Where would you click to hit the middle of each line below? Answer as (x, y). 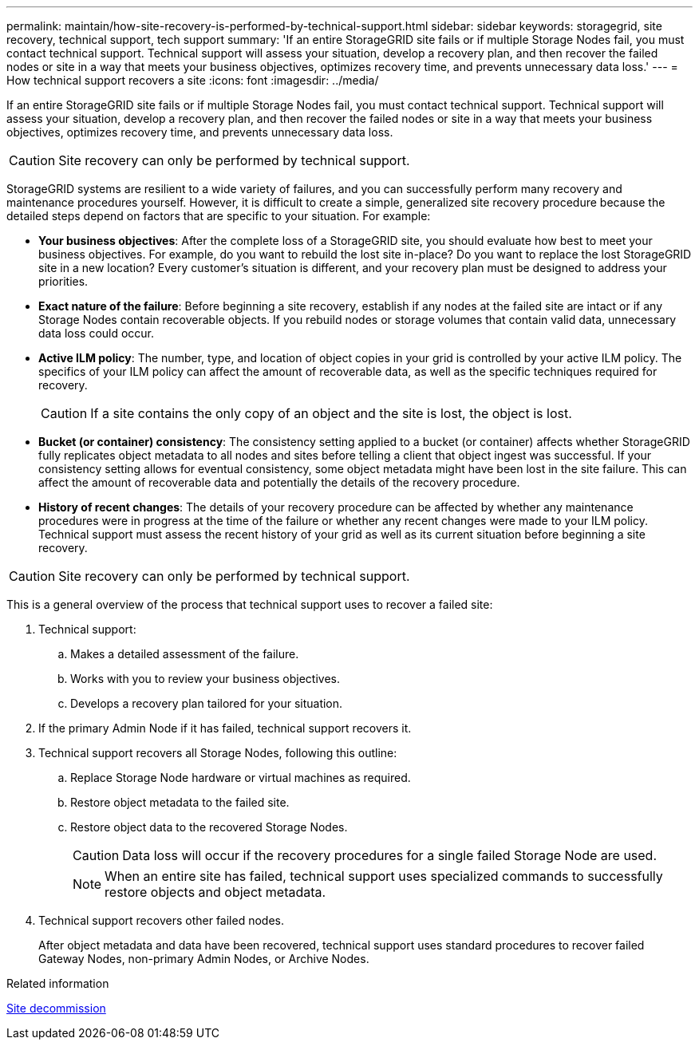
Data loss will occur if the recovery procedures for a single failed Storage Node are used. (390, 855)
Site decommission (56, 1008)
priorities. (63, 281)
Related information (58, 983)
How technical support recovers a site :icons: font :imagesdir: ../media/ (193, 80)
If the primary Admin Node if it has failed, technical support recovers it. (225, 728)
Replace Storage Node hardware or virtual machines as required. (241, 778)
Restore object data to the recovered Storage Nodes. (209, 827)
